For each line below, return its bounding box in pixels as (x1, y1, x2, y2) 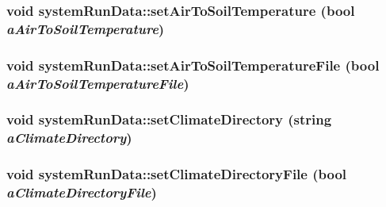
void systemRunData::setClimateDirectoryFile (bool (6, 164, 347, 184)
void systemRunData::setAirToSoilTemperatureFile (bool (6, 55, 380, 75)
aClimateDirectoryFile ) (6, 182, 157, 202)
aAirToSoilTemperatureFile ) (6, 73, 189, 93)
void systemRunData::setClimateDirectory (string (6, 109, 332, 129)
